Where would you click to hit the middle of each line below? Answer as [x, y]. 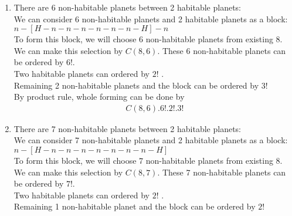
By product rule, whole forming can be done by [99, 97]
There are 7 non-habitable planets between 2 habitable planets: [127, 128]
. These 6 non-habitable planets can [222, 50]
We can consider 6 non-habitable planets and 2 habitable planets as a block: [151, 18]
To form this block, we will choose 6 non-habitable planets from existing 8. [148, 39]
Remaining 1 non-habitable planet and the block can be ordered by [135, 206]
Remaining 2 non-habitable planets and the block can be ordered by [136, 85]
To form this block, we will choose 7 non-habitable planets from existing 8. [148, 160]
